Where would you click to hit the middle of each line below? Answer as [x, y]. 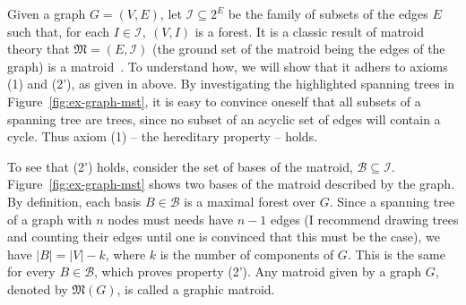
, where [125, 254]
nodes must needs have [171, 219]
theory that [39, 49]
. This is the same [396, 254]
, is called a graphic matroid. [196, 288]
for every [31, 271]
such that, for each [59, 31]
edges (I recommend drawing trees [364, 219]
